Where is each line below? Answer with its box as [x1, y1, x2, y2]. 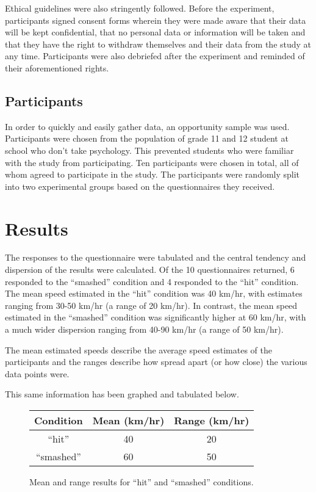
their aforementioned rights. [5, 61, 109, 74]
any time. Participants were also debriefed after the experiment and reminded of [5, 49, 305, 62]
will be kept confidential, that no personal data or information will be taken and [5, 26, 306, 38]
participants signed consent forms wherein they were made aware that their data [5, 13, 306, 26]
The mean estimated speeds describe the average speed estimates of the [5, 343, 273, 356]
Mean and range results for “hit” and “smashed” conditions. [29, 475, 254, 488]
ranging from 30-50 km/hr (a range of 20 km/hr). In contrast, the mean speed [5, 298, 298, 311]
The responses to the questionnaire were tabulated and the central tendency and [5, 251, 306, 264]
